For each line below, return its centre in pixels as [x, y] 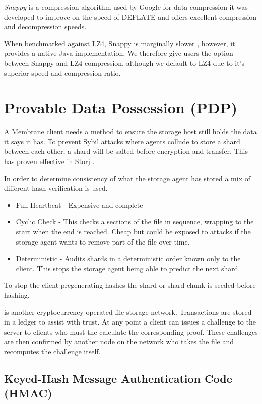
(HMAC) [28, 393]
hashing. [17, 295]
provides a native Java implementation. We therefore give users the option [119, 53]
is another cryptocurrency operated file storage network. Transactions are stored [128, 312]
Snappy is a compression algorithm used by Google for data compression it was [126, 7]
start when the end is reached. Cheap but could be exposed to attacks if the [133, 232]
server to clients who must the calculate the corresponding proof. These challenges [131, 331]
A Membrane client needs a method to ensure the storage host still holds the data [130, 132]
